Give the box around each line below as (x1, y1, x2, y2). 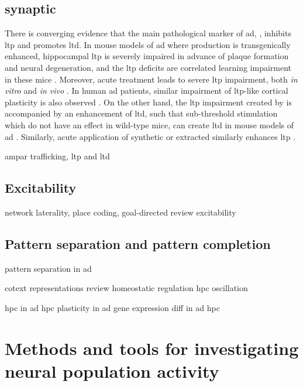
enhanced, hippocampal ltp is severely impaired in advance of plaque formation (5, 50, 289, 62)
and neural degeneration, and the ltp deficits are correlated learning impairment (5, 61, 292, 73)
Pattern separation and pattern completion (5, 234, 271, 252)
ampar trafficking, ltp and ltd (5, 150, 110, 162)
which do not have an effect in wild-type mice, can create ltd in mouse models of (5, 118, 294, 131)
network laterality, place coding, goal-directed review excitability (5, 206, 236, 218)
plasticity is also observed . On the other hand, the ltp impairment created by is (5, 95, 292, 108)
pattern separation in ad (5, 262, 92, 274)
